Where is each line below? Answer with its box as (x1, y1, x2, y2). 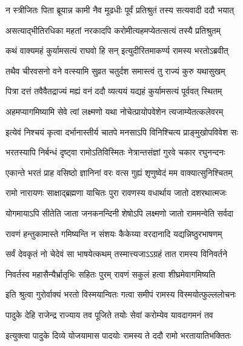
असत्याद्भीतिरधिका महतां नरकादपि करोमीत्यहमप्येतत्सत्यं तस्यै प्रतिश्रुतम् (5, 24, 221, 36)
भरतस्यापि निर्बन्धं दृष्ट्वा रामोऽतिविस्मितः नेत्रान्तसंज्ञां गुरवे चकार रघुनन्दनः (5, 146, 225, 158)
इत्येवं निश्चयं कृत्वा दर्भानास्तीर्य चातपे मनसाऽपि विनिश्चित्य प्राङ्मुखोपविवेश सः (5, 125, 238, 138)
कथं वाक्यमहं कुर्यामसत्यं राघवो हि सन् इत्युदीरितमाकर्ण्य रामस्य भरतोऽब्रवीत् (5, 44, 228, 57)
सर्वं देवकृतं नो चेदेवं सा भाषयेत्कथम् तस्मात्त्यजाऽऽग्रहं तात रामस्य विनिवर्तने (5, 247, 227, 260)
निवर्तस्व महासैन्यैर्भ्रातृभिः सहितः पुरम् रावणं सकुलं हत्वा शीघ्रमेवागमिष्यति (5, 267, 216, 280)
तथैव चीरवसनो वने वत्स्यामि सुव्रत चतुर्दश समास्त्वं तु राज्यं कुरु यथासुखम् (5, 64, 225, 77)
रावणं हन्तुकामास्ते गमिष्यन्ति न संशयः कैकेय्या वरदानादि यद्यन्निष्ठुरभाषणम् (5, 227, 222, 240)
